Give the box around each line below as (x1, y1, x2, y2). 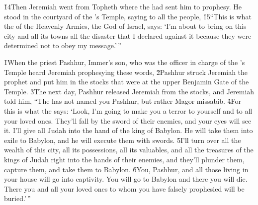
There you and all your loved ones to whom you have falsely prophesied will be (4, 183, 245, 194)
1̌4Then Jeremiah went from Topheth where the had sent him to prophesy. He (4, 1, 242, 11)
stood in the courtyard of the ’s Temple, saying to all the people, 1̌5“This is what (4, 11, 252, 21)
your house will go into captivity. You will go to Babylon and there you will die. (4, 174, 248, 184)
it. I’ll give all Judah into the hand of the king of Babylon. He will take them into (4, 125, 253, 136)
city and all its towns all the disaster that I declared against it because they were (4, 30, 252, 41)
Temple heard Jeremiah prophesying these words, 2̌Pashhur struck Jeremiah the (4, 67, 248, 77)
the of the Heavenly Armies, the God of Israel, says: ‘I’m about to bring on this (4, 21, 247, 31)
